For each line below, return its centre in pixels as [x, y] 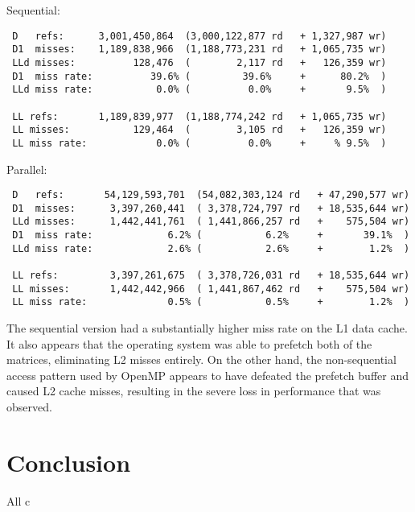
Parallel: [27, 169]
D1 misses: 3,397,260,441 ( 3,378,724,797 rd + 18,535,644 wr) [211, 208]
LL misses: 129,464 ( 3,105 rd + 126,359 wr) [199, 130]
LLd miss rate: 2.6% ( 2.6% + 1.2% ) [211, 248]
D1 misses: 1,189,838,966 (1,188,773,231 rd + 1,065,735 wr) [199, 50]
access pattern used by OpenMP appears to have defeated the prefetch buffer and [207, 375]
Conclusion [69, 462]
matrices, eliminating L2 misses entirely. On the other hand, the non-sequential [201, 359]
